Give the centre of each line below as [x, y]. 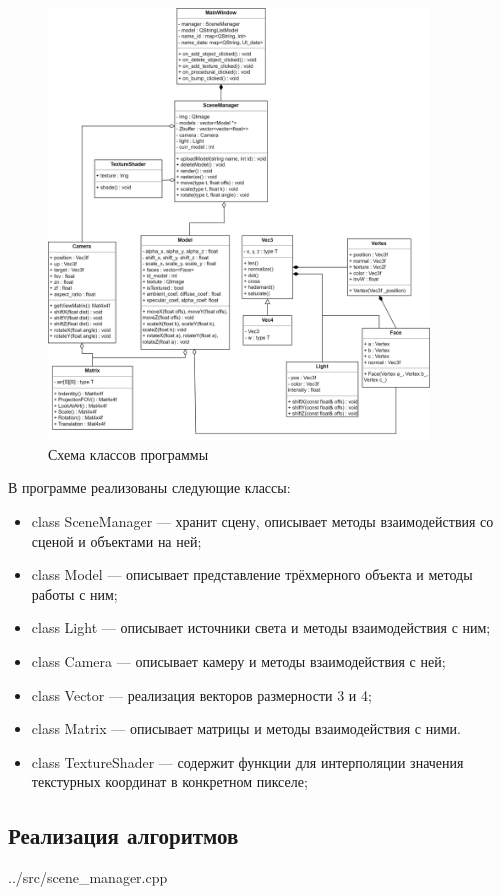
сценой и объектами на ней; [116, 540]
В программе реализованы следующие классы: [149, 487]
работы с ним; [74, 593]
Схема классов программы [128, 453]
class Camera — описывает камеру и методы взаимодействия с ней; [238, 660]
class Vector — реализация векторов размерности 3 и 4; [201, 694]
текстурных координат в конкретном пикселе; [169, 781]
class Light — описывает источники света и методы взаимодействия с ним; [261, 627]
